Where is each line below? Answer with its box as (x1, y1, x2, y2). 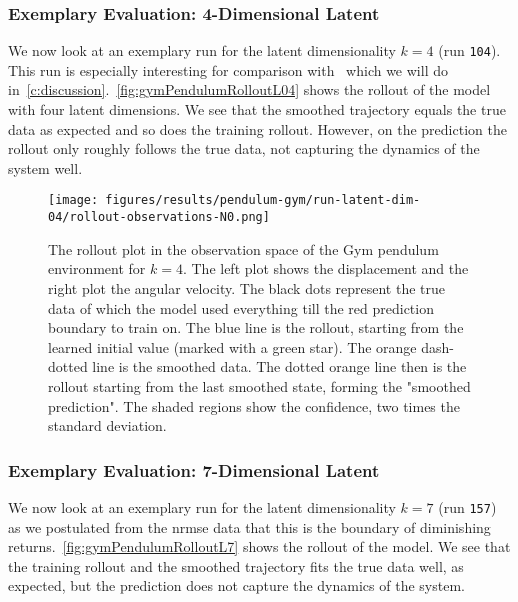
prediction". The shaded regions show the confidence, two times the (48, 395, 460, 416)
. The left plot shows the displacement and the (182, 258, 469, 279)
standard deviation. (48, 415, 167, 436)
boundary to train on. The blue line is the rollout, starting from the (48, 317, 464, 338)
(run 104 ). (438, 40, 501, 61)
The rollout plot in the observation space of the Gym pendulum (48, 238, 439, 259)
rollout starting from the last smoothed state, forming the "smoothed (48, 375, 471, 396)
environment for (48, 258, 146, 279)
